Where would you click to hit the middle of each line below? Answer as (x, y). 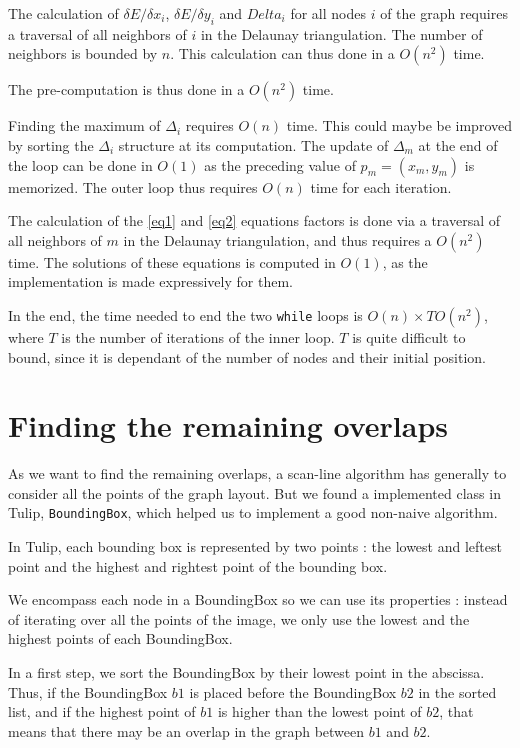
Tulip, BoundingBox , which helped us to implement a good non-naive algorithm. (253, 512)
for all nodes (328, 13)
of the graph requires (444, 13)
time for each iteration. (381, 186)
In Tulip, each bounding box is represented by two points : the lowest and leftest (255, 546)
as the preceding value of (280, 164)
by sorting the (51, 144)
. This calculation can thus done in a (282, 53)
